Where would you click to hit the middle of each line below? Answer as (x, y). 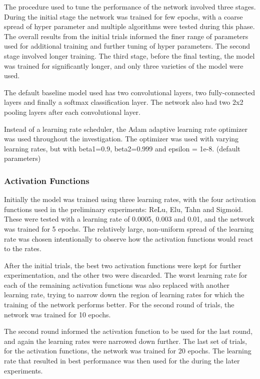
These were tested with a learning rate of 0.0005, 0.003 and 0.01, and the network (129, 219)
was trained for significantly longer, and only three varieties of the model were (124, 65)
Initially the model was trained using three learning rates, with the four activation (130, 199)
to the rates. (23, 248)
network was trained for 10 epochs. (57, 314)
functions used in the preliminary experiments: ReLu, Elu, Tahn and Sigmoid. (123, 209)
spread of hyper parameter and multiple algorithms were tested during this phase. (129, 26)
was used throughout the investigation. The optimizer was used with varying (121, 139)
